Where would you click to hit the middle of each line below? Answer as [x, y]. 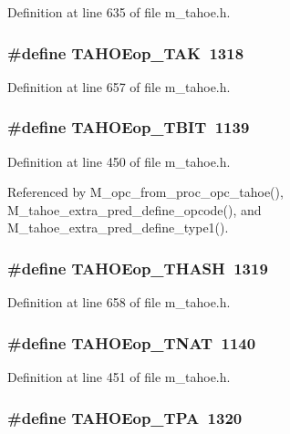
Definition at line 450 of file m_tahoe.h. [119, 161]
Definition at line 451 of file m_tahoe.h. [119, 377]
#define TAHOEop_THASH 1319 [138, 268]
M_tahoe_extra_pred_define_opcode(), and [135, 209]
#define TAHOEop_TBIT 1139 [129, 127]
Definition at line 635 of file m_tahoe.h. [119, 12]
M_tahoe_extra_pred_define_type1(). [118, 227]
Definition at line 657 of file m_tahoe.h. [119, 86]
